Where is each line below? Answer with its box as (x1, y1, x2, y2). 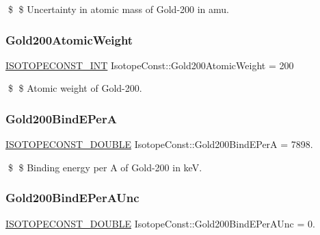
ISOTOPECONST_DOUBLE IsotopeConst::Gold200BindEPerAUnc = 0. (5, 216, 315, 230)
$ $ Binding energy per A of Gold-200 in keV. (8, 160, 202, 174)
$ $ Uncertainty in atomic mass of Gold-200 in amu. (8, 2, 229, 16)
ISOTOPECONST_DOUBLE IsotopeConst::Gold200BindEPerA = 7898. (5, 137, 313, 151)
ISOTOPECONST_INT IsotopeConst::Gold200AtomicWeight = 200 (5, 58, 294, 72)
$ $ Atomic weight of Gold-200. (8, 81, 142, 95)
